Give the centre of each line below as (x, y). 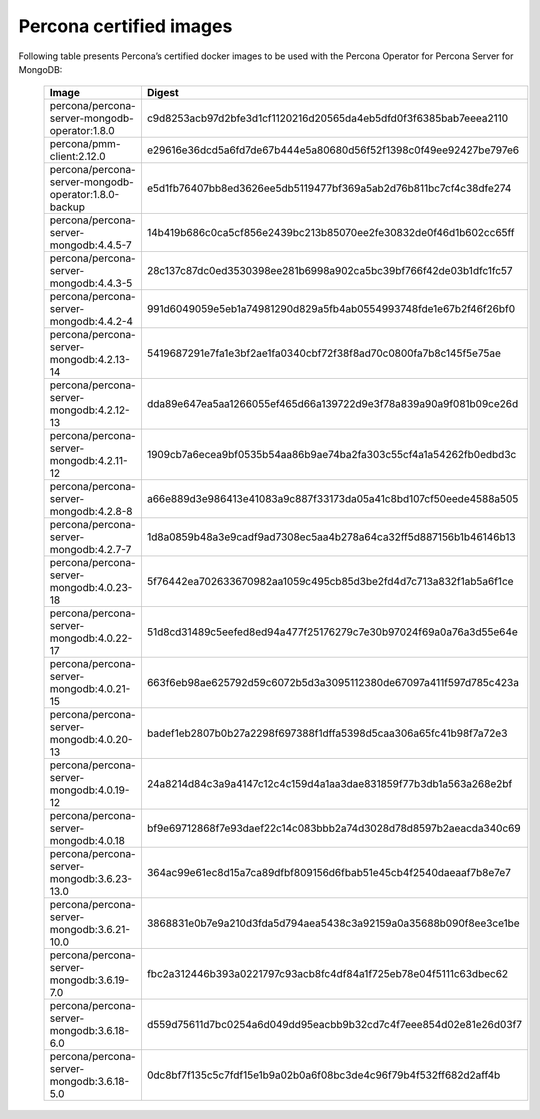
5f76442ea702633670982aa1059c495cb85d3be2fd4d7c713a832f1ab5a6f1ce (330, 582)
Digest (162, 93)
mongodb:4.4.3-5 (91, 283)
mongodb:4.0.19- (89, 790)
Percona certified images (125, 26)
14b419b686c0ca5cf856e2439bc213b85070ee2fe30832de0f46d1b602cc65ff (330, 233)
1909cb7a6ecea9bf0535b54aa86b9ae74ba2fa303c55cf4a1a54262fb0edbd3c (331, 455)
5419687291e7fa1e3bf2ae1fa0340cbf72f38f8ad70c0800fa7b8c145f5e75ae (324, 353)
